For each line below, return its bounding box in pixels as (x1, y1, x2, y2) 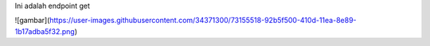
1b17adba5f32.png (14, 26, 75, 36)
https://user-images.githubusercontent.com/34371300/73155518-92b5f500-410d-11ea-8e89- (49, 16, 358, 25)
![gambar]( (14, 16, 50, 25)
